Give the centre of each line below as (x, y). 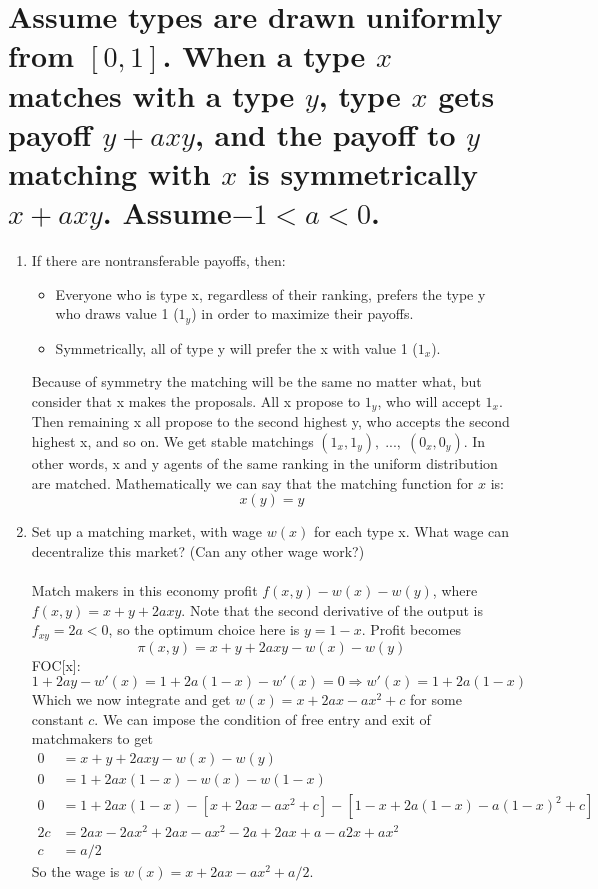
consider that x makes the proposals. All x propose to (196, 400)
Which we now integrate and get (131, 699)
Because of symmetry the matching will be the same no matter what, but (256, 381)
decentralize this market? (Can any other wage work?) (198, 550)
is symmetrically (363, 172)
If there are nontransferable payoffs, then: (158, 260)
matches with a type (151, 94)
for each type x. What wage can (411, 531)
